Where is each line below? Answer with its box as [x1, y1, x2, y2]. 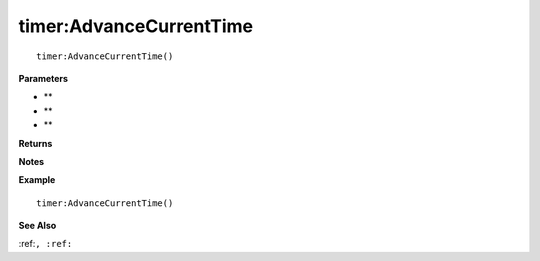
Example [18, 174, 56, 186]
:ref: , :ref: [18, 238, 73, 250]
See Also [18, 220, 57, 232]
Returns [18, 137, 53, 149]
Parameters [18, 72, 69, 84]
